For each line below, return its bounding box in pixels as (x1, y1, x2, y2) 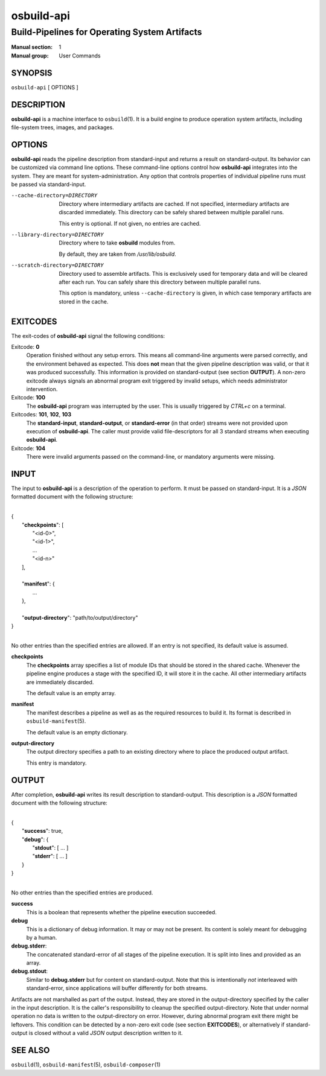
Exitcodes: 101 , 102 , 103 (11, 411, 72, 418)
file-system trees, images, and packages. (11, 124, 114, 131)
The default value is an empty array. (26, 690, 116, 697)
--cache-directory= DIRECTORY (11, 192, 98, 199)
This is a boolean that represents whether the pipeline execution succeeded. (26, 908, 217, 915)
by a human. (26, 934, 57, 941)
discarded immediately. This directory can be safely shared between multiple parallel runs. (59, 209, 284, 216)
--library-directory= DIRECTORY (11, 231, 104, 238)
